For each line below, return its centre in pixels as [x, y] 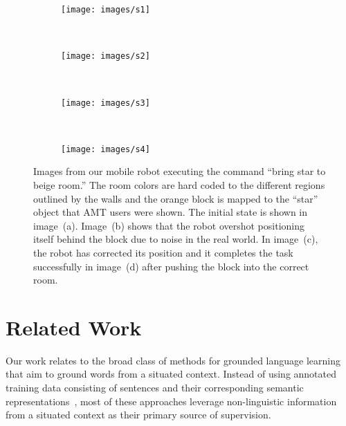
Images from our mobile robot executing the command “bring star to [180, 171]
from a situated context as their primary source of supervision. [138, 415]
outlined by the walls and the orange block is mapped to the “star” [176, 198]
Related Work [74, 327]
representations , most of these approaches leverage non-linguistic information [171, 401]
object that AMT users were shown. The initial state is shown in [171, 212]
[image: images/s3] [106, 103]
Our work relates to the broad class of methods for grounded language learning [173, 360]
